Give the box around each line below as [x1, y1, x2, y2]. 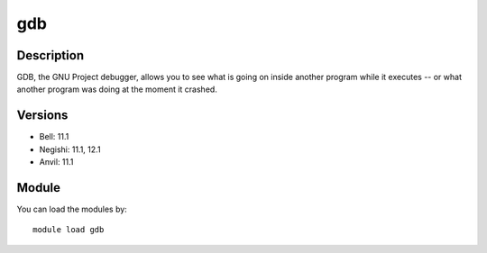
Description [16, 48, 85, 63]
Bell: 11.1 [39, 131, 69, 142]
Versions [16, 108, 69, 123]
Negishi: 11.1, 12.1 [39, 144, 101, 155]
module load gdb [32, 225, 105, 235]
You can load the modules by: [16, 203, 128, 215]
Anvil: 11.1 [39, 157, 74, 167]
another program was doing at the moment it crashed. [16, 84, 218, 95]
